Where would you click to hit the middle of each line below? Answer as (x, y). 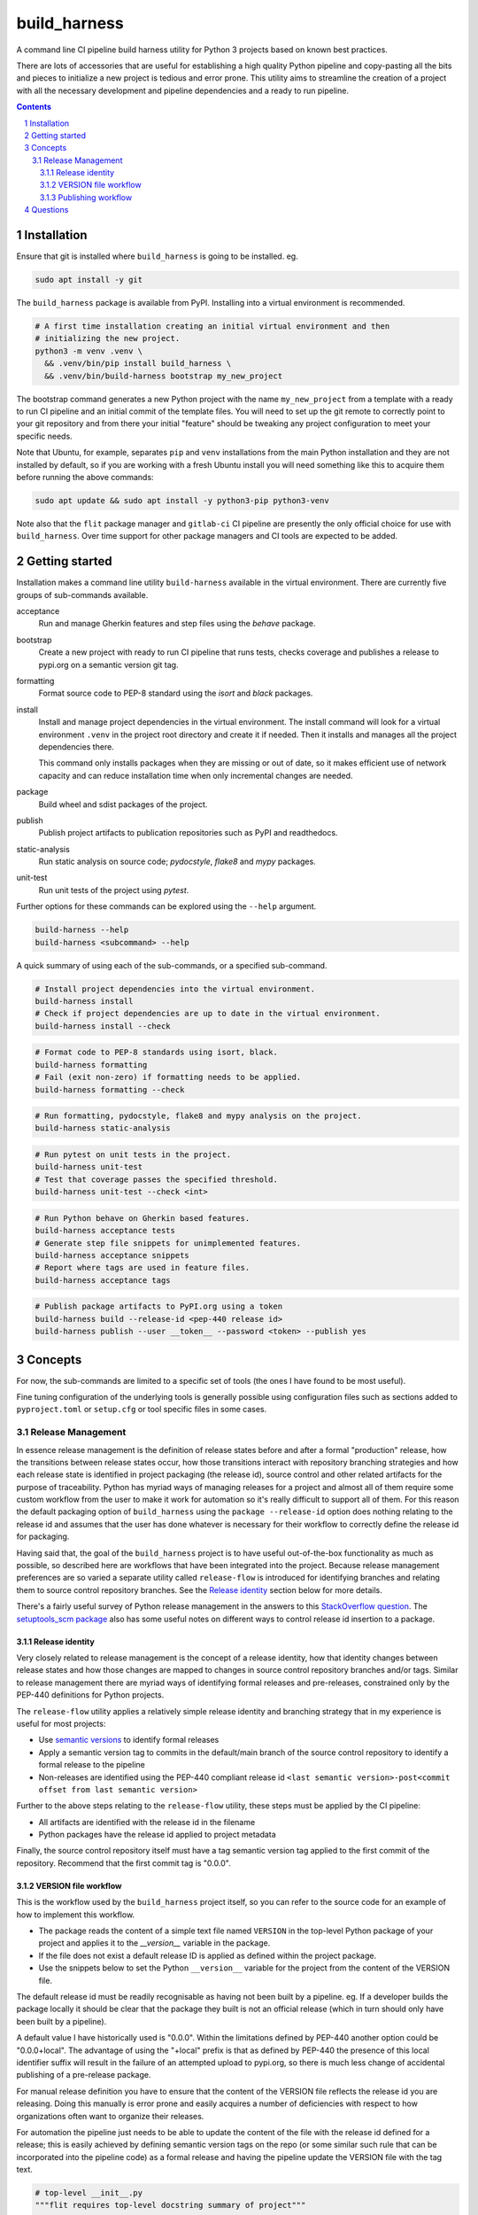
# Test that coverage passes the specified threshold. (156, 1179)
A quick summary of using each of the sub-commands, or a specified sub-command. (172, 965)
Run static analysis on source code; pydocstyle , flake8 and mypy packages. (177, 862)
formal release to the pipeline (92, 1765)
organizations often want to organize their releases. (110, 2116)
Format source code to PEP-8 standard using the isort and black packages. (176, 693)
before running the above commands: (85, 477)
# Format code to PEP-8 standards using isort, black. (156, 1053)
